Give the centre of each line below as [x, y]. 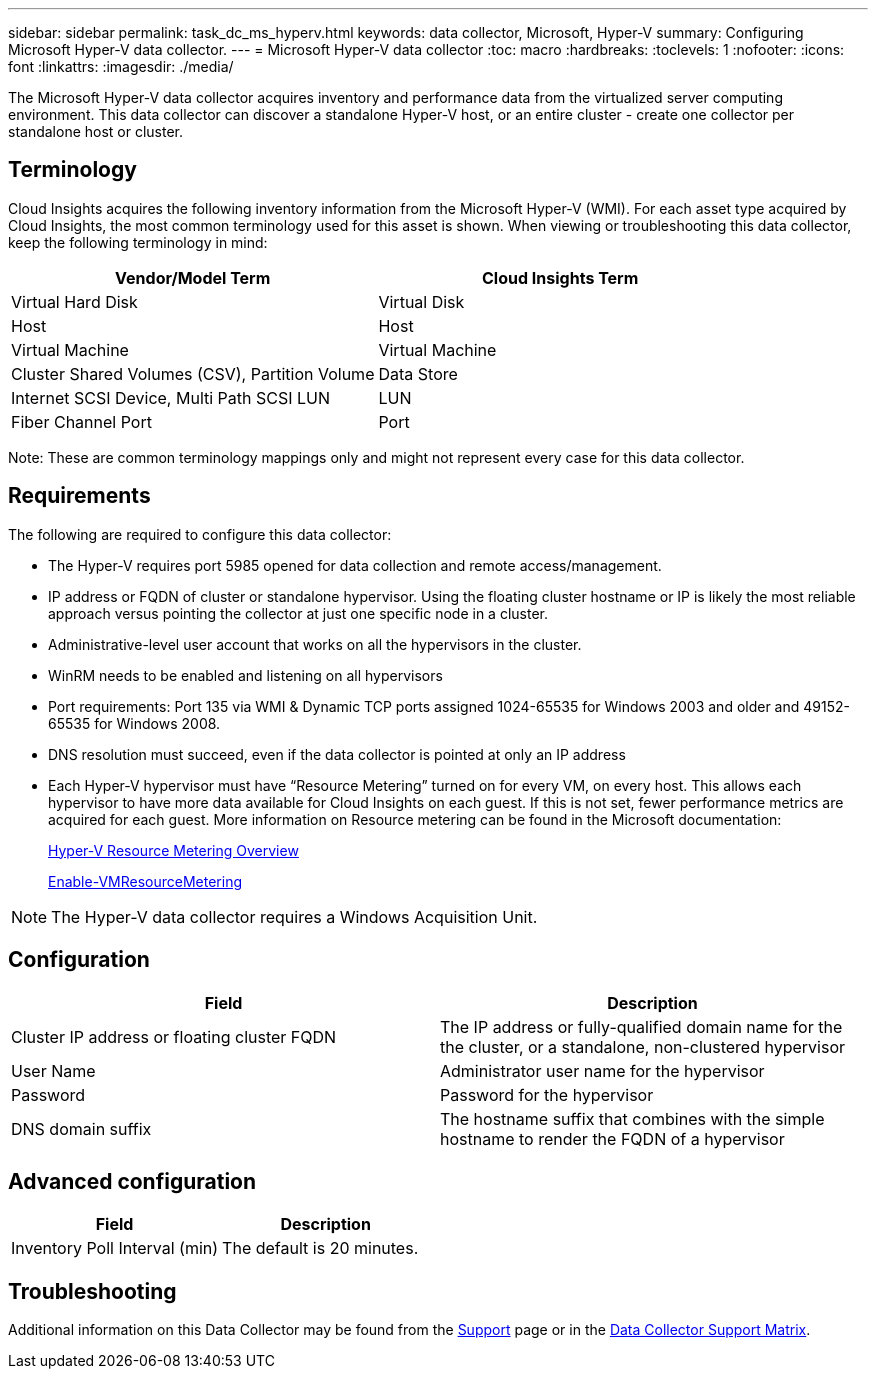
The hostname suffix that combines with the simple [632, 1118]
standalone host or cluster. [96, 131]
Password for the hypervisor [547, 1094]
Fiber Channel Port [81, 421]
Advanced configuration [132, 1181]
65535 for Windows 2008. [134, 723]
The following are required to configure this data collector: [200, 534]
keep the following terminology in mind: [138, 242]
